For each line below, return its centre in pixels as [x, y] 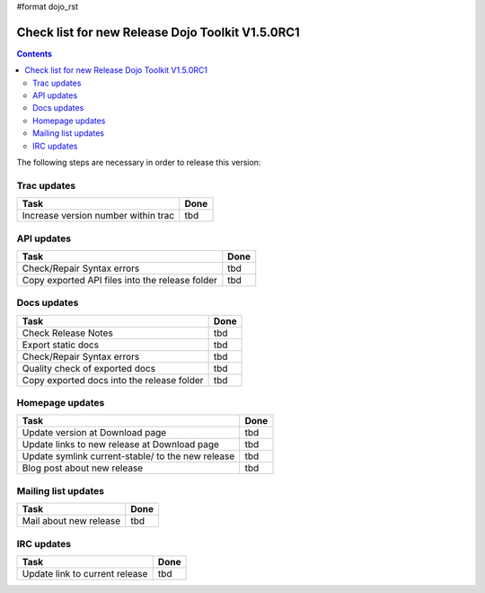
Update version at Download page [94, 433]
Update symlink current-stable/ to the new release [128, 456]
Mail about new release [71, 521]
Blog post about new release [83, 468]
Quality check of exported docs [89, 368]
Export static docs [60, 345]
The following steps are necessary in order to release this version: [139, 163]
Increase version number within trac [98, 216]
